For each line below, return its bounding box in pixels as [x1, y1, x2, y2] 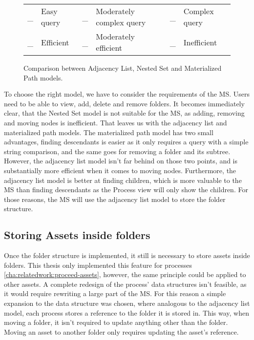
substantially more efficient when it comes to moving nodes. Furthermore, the [4, 165, 236, 175]
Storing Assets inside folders [4, 227, 150, 242]
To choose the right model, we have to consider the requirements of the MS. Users [4, 89, 250, 99]
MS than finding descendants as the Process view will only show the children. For [4, 184, 248, 195]
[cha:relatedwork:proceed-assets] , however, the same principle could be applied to [4, 269, 246, 280]
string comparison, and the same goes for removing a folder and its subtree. [4, 146, 231, 156]
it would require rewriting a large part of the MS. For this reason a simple [4, 288, 226, 299]
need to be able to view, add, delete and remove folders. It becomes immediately [4, 98, 245, 108]
